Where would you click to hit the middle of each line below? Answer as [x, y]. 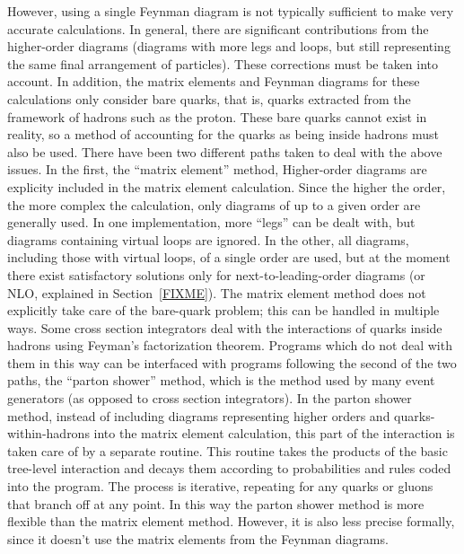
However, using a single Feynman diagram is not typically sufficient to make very [231, 11]
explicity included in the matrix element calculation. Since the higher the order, [227, 186]
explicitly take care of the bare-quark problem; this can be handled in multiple [223, 310]
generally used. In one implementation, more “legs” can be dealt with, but [211, 222]
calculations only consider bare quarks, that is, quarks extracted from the [209, 98]
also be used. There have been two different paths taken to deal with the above [225, 151]
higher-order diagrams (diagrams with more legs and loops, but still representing [229, 46]
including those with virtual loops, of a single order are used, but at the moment [229, 257]
